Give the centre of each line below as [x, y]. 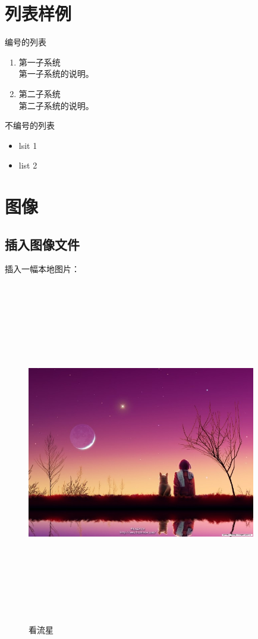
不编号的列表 [30, 125]
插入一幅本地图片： [42, 269]
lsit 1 [28, 145]
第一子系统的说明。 [56, 74]
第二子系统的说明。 [56, 105]
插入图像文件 [42, 244]
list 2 [28, 165]
